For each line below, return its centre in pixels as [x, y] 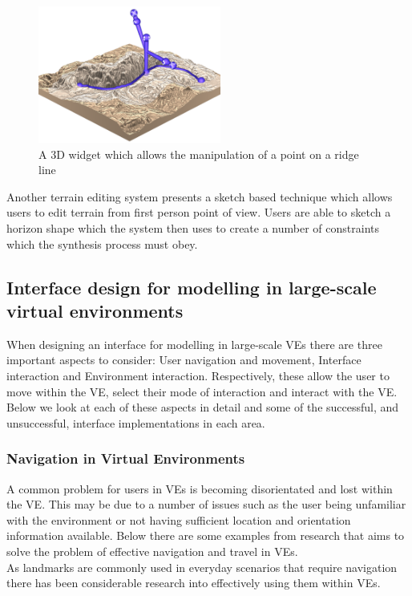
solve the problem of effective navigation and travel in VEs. [152, 551]
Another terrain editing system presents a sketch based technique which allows [200, 196]
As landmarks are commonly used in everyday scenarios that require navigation [202, 567]
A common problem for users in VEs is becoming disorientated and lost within [200, 488]
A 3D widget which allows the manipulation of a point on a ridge [199, 154]
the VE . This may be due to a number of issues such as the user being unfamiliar [206, 504]
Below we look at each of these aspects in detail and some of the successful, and [203, 407]
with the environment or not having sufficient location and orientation [179, 519]
